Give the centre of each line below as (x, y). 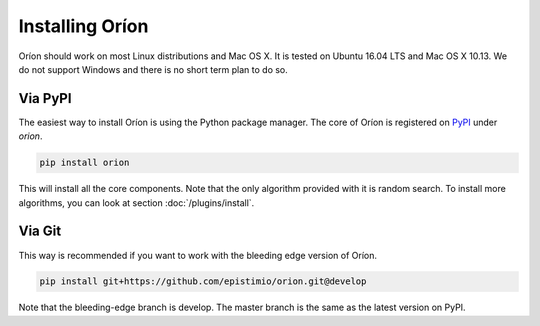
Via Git (40, 231)
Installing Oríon (83, 26)
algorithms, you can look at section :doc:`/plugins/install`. (136, 202)
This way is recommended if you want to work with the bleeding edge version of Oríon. (197, 255)
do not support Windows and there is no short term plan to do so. (153, 69)
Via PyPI (45, 98)
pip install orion (84, 163)
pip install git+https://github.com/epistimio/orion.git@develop (203, 281)
